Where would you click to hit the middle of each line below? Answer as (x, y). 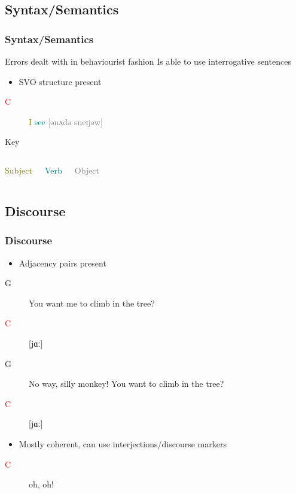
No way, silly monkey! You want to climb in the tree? (126, 384)
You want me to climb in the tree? (92, 303)
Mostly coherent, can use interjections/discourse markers (123, 443)
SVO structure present (60, 81)
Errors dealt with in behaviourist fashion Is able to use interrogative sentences (148, 61)
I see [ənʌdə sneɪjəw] (66, 121)
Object (87, 170)
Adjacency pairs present (62, 263)
